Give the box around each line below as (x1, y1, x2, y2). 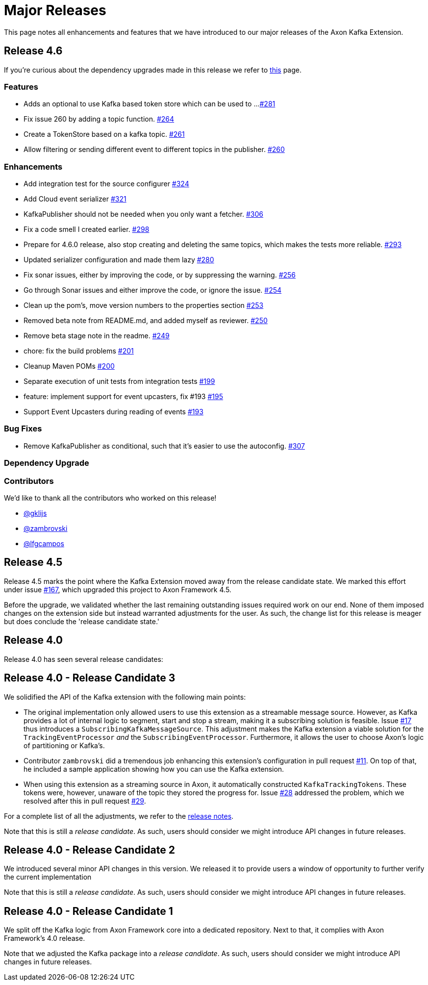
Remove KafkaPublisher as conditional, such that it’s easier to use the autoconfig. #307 (24, 441, 305, 450)
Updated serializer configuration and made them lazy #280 (24, 255, 214, 264)
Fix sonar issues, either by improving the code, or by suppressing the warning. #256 (24, 271, 296, 279)
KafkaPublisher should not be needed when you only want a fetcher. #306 (24, 210, 263, 219)
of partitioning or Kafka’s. (24, 741, 105, 750)
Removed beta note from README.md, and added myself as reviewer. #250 (24, 316, 268, 325)
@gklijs (24, 508, 47, 517)
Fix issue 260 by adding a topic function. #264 (24, 115, 175, 124)
